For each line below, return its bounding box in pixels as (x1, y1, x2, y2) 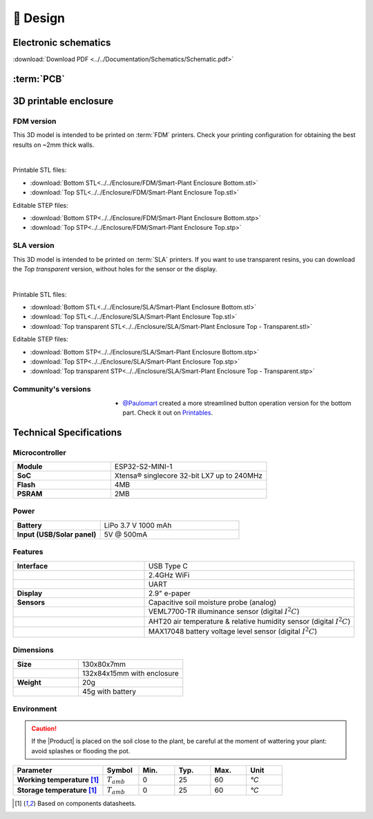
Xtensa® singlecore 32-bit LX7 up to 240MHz (114, 471, 262, 480)
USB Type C (149, 561, 188, 570)
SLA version (12, 241, 55, 251)
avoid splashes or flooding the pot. (31, 746, 131, 755)
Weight (17, 677, 41, 687)
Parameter (17, 766, 52, 775)
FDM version (12, 116, 57, 126)
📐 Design (12, 10, 66, 26)
